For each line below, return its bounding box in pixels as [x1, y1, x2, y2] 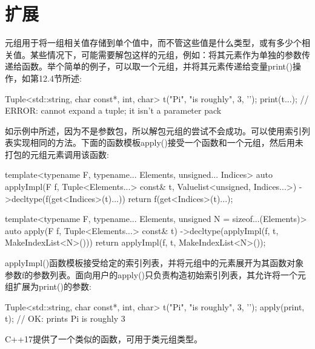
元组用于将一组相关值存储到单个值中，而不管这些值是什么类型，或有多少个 [5, 36, 302, 49]
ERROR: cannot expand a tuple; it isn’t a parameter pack [5, 104, 222, 117]
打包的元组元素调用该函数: [5, 148, 109, 160]
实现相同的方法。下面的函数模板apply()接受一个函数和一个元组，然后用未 [13, 136, 303, 149]
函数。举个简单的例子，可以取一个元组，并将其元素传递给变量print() [21, 60, 293, 73]
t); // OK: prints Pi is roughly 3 [5, 312, 125, 325]
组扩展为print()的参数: [5, 280, 91, 293]
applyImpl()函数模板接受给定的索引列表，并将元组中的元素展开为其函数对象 [5, 256, 304, 269]
